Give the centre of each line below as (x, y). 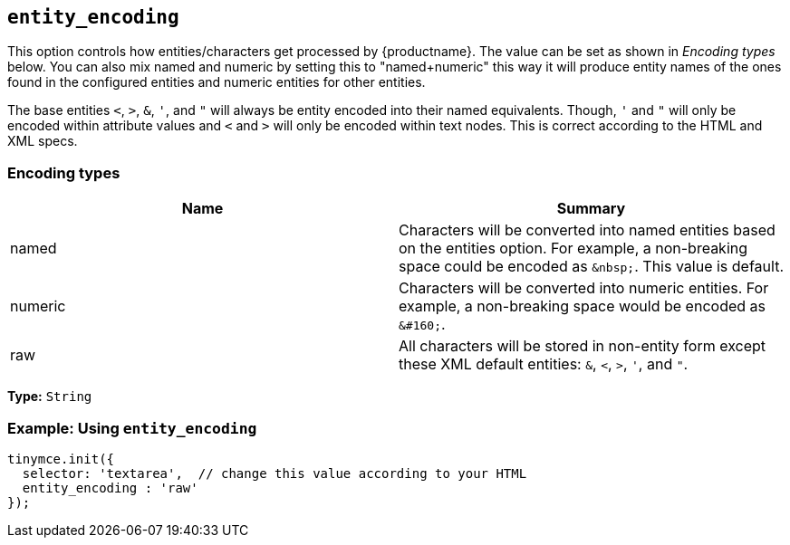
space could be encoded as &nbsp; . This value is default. (591, 267)
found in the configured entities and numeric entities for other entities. (217, 82)
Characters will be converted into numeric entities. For (584, 288)
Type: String (50, 397)
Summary (591, 209)
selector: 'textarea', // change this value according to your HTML (275, 473)
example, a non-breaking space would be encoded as (582, 306)
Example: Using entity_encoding (132, 428)
